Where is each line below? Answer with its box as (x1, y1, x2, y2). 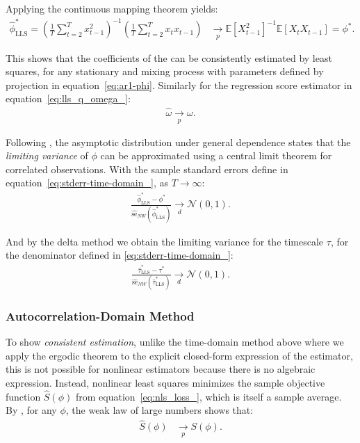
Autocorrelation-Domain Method (6, 307, 195, 324)
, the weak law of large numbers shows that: (65, 403, 254, 417)
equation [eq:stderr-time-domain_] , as (6, 175, 168, 190)
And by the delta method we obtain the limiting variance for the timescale (6, 234, 324, 248)
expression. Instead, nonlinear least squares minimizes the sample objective (6, 376, 325, 390)
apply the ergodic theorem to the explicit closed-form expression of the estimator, (6, 348, 353, 362)
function (6, 389, 41, 403)
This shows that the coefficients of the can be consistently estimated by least (6, 50, 332, 65)
